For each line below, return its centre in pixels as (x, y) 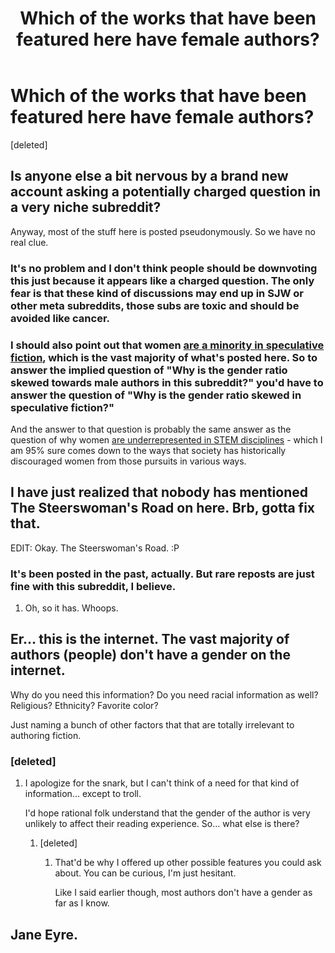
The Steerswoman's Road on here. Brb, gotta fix (163, 508)
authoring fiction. (46, 735)
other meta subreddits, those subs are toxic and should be (155, 305)
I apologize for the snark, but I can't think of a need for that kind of (162, 783)
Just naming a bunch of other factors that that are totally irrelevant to (152, 724)
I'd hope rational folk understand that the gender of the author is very (167, 813)
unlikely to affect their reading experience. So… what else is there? (162, 824)
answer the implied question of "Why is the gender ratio (149, 370)
